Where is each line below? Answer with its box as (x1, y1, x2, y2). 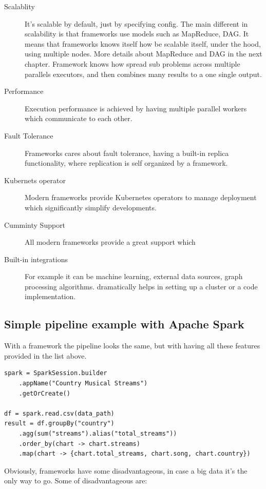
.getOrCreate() (18, 389, 70, 397)
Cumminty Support (4, 219, 66, 230)
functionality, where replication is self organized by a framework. (25, 158, 228, 168)
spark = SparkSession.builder (4, 369, 107, 377)
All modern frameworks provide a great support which (25, 237, 196, 247)
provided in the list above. (4, 350, 87, 361)
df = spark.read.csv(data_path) (4, 409, 115, 417)
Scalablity (4, 1, 35, 11)
